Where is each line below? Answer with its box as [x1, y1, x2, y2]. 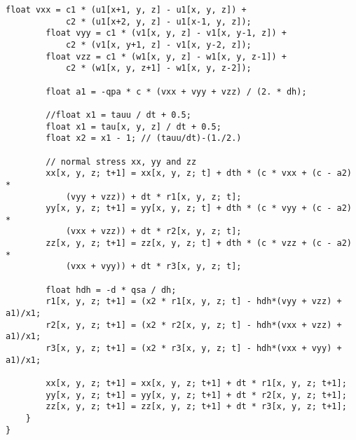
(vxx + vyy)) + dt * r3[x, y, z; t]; [65, 261, 242, 272]
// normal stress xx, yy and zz [46, 156, 197, 167]
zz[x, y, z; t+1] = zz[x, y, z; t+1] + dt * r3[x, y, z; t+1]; [46, 401, 347, 412]
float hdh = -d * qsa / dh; [46, 284, 177, 295]
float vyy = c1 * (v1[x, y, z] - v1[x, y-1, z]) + [46, 28, 287, 39]
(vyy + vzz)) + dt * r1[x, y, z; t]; [65, 191, 242, 202]
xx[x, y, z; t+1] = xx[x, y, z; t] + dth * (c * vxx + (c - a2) [46, 168, 352, 179]
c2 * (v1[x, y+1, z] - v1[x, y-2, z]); [65, 39, 252, 50]
